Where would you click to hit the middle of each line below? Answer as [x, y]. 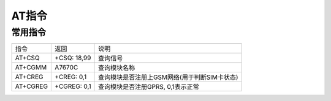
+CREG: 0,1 [71, 77]
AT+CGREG [32, 86]
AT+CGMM [31, 68]
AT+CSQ [27, 58]
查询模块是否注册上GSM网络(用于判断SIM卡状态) [168, 77]
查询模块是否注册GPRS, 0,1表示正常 [149, 87]
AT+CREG [29, 77]
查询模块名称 [117, 68]
